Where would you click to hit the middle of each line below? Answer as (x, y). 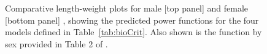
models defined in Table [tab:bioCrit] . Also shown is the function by (133, 32)
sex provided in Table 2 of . (56, 43)
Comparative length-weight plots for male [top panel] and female (127, 8)
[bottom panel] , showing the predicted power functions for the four (132, 20)
